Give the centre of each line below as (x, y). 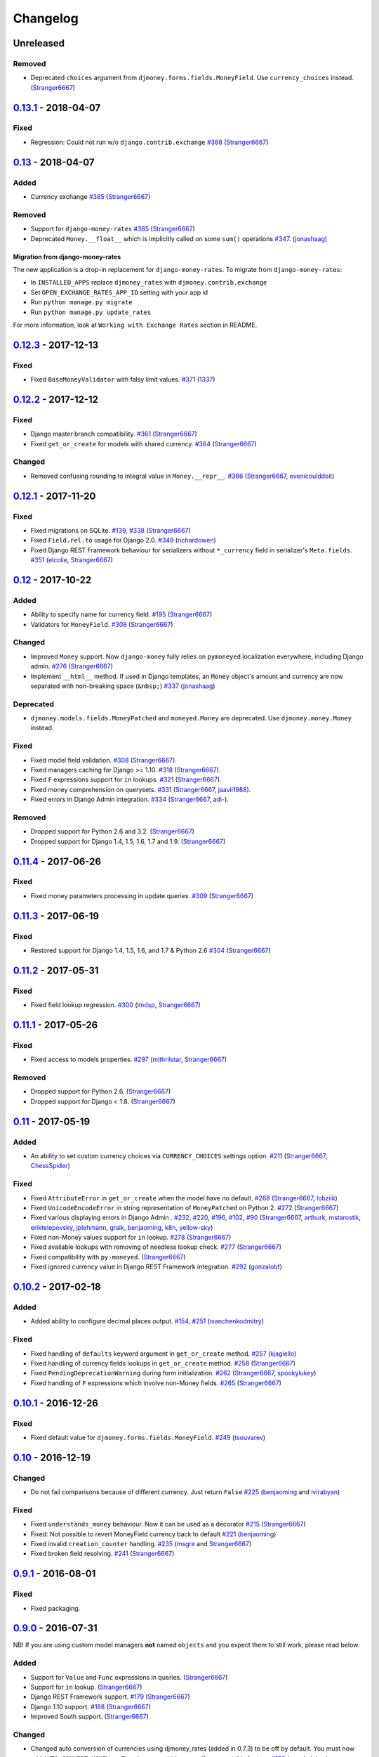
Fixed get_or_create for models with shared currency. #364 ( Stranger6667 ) (144, 443)
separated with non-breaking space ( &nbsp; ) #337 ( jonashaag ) (123, 686)
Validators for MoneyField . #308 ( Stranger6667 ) (102, 624)
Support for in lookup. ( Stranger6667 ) (86, 1687)
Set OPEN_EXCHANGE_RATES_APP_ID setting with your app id (119, 292)
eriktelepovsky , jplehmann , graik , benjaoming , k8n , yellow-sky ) (122, 1227)
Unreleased (39, 43)
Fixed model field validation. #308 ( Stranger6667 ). (104, 760)
